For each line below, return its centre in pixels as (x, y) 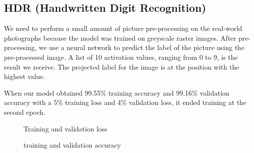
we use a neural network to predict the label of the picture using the (142, 47)
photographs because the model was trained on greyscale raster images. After (120, 38)
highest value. (25, 76)
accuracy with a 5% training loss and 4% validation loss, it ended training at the (125, 102)
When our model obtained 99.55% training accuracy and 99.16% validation (117, 92)
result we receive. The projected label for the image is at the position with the (122, 66)
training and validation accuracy (72, 145)
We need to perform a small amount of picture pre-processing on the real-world (123, 28)
